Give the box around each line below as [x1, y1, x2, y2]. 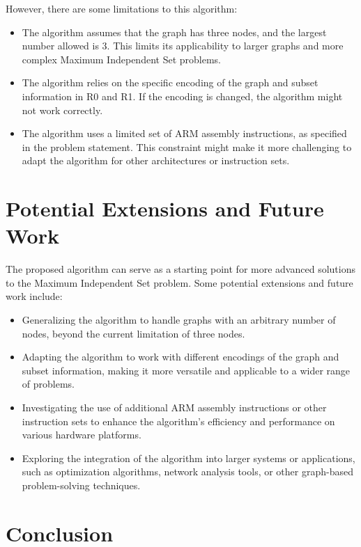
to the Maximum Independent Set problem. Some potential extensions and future [6, 275, 353, 290]
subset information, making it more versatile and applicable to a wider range [22, 363, 351, 377]
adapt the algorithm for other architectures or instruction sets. [22, 153, 290, 168]
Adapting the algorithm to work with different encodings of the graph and [22, 349, 339, 364]
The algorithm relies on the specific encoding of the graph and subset [22, 75, 318, 90]
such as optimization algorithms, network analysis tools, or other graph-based [22, 464, 353, 479]
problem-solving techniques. [22, 477, 141, 492]
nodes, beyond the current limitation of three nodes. [22, 326, 245, 340]
